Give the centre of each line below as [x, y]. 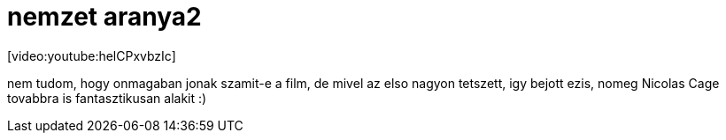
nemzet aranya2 [104, 17]
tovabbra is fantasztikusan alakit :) [107, 98]
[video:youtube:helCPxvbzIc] [92, 55]
